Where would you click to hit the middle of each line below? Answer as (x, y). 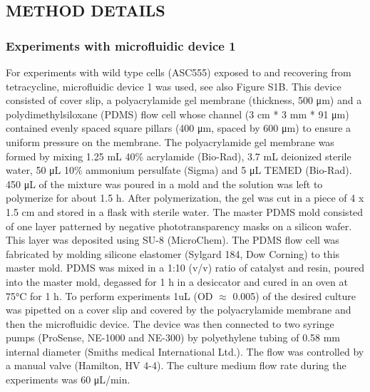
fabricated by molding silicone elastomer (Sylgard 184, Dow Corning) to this (173, 253)
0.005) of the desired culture (294, 295)
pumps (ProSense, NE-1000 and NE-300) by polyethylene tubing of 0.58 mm (173, 337)
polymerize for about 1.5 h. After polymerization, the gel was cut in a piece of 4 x (185, 198)
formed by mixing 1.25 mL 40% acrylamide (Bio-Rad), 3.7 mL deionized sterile (179, 156)
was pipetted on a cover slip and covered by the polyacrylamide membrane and (179, 310)
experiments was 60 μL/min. (68, 380)
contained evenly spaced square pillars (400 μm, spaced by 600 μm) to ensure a (179, 128)
